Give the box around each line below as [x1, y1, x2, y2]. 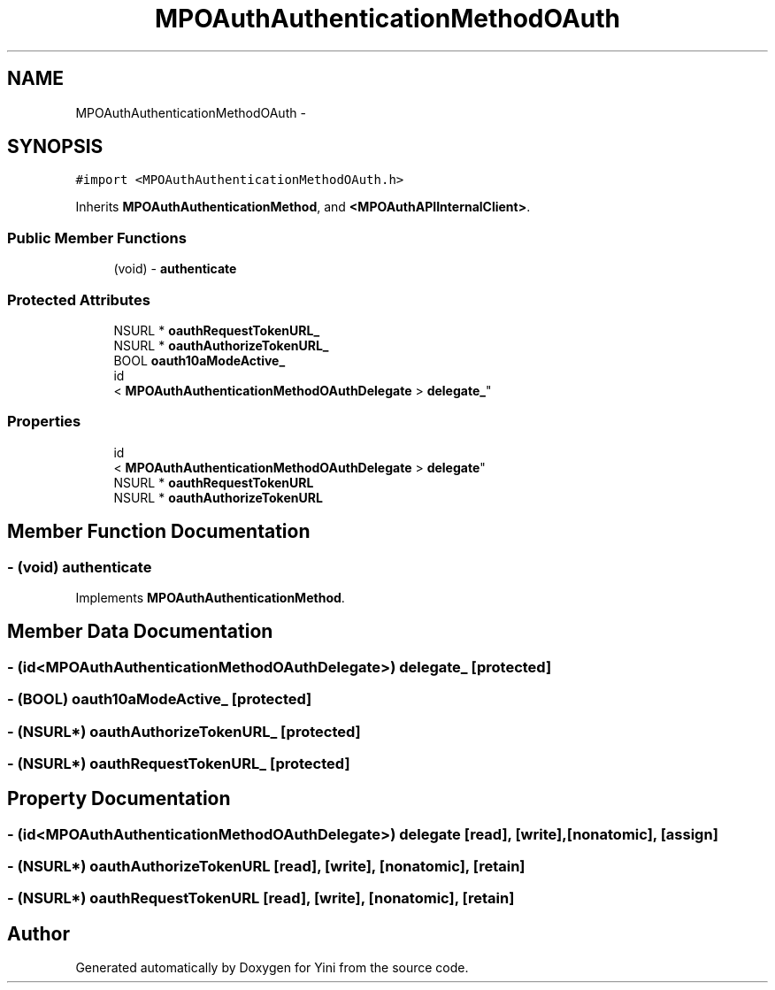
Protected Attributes [7, 290, 150, 309]
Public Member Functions [7, 228, 187, 247]
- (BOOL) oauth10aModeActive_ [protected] [7, 690, 312, 709]
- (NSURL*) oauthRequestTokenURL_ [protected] [7, 754, 350, 772]
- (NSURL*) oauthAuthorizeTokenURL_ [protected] [7, 722, 361, 741]
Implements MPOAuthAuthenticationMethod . [75, 589, 345, 605]
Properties [7, 412, 81, 431]
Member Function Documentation [7, 520, 311, 543]
